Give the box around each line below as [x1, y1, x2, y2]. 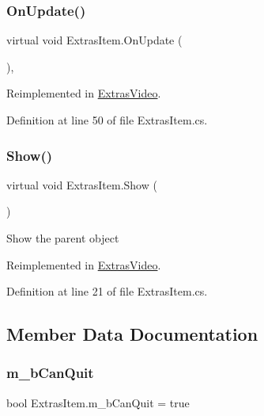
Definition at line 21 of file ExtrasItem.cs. [6, 283, 208, 300]
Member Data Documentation [6, 322, 258, 346]
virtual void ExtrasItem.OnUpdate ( [6, 32, 183, 48]
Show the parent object [6, 230, 119, 246]
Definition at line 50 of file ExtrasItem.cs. [6, 112, 208, 128]
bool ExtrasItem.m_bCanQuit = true [6, 394, 190, 410]
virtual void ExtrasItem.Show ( [6, 176, 157, 193]
